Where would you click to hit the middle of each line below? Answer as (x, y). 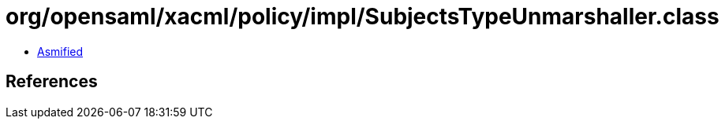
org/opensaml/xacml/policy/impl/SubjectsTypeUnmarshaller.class (362, 17)
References (52, 82)
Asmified (60, 51)
